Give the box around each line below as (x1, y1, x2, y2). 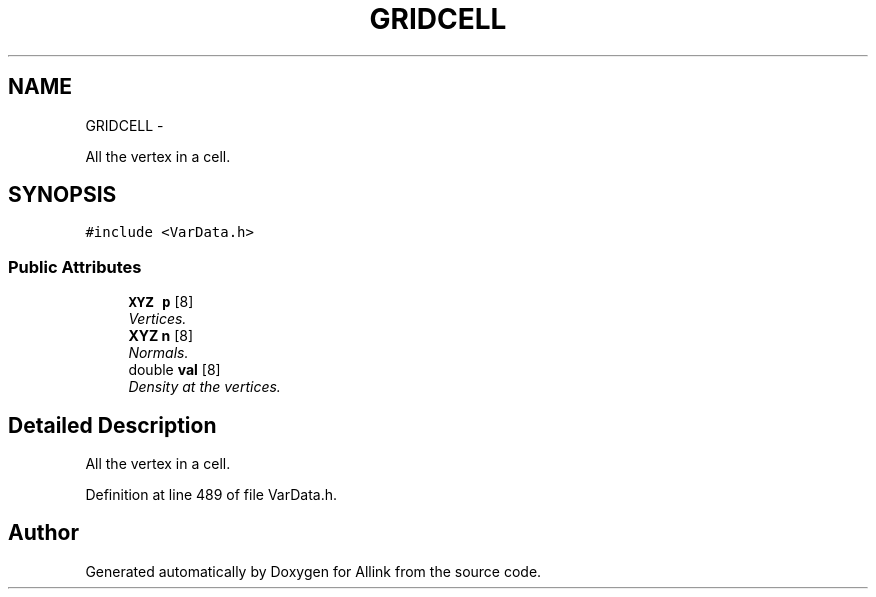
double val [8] (128, 361, 221, 379)
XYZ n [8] (128, 327, 194, 345)
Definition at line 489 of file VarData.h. (85, 486, 338, 504)
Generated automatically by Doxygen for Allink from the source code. (85, 562, 542, 580)
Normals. (128, 344, 189, 362)
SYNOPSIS (8, 182, 117, 208)
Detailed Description (8, 412, 217, 438)
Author (8, 520, 79, 546)
